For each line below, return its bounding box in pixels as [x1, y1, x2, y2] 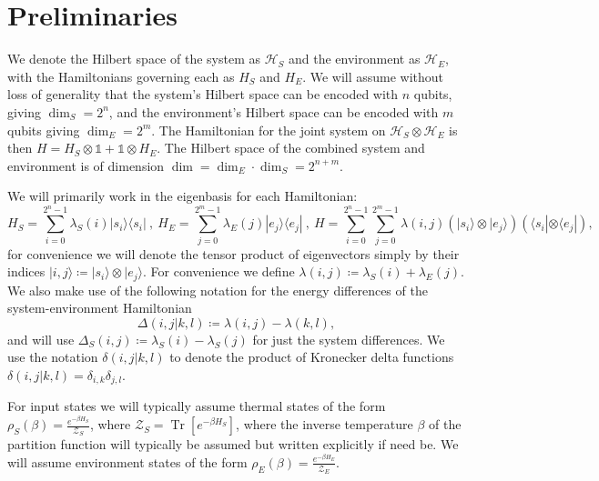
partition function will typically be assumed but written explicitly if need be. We [7, 435, 459, 454]
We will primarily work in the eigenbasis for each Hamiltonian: [7, 186, 358, 205]
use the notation [7, 347, 98, 366]
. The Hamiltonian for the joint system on [151, 120, 386, 139]
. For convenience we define [142, 262, 295, 281]
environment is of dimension [7, 155, 165, 175]
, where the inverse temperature [236, 415, 413, 434]
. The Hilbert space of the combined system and [157, 138, 425, 157]
